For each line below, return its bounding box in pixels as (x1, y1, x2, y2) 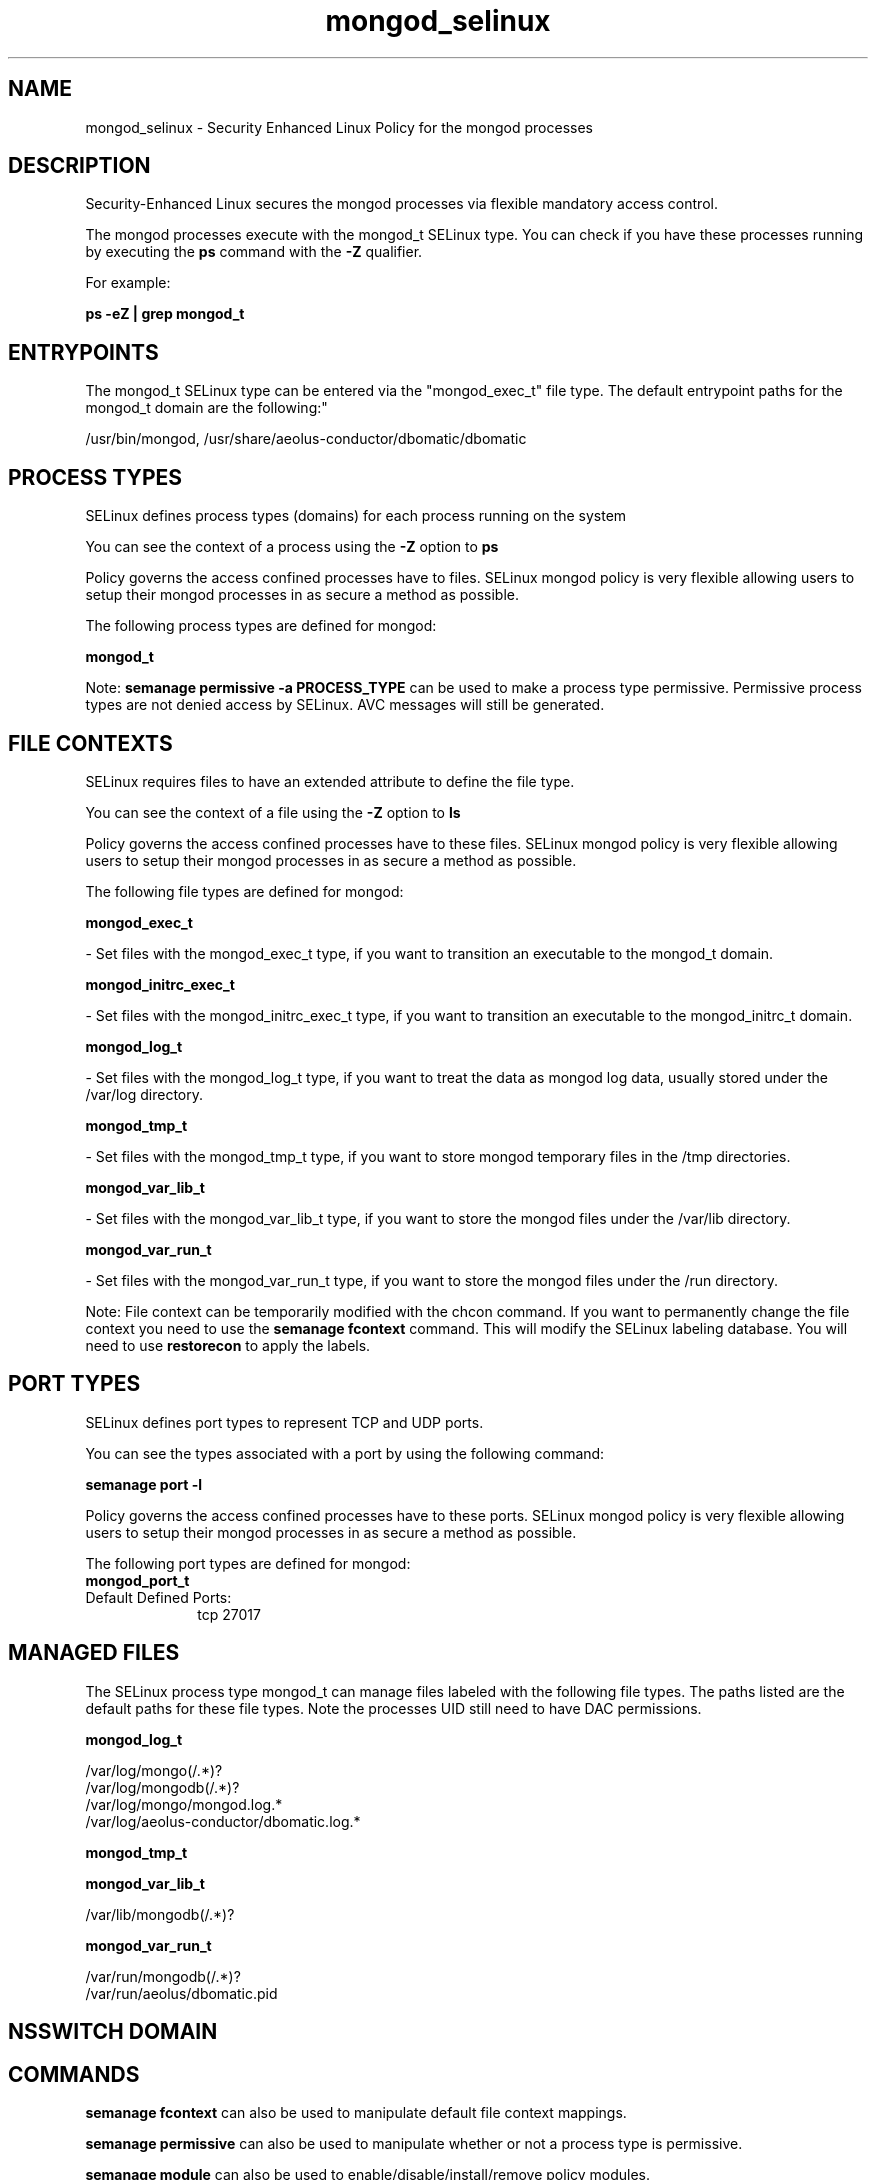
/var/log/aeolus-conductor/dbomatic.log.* (85, 1812, 361, 1830)
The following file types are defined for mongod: (85, 882, 404, 900)
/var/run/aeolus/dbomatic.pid (85, 1984, 278, 2002)
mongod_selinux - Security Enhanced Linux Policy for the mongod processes (85, 118, 593, 136)
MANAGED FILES (8, 1640, 180, 1666)
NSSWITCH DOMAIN (8, 2019, 218, 2045)
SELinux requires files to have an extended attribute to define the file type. (85, 772, 575, 790)
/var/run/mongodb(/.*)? (85, 1967, 241, 1985)
